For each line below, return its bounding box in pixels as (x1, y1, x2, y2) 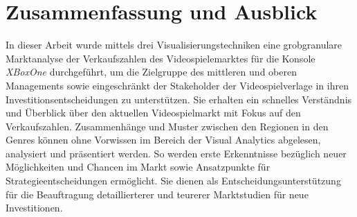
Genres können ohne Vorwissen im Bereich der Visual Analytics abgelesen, (6, 132, 321, 147)
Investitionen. (6, 200, 63, 215)
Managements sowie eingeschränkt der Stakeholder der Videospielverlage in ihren (6, 78, 349, 92)
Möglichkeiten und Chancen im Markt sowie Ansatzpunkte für (6, 159, 271, 174)
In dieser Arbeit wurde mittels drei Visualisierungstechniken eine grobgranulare (6, 37, 342, 52)
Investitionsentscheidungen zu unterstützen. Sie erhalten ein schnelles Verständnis (6, 92, 352, 106)
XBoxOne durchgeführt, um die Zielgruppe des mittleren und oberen (6, 64, 297, 79)
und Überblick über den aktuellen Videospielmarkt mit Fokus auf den (6, 105, 301, 120)
